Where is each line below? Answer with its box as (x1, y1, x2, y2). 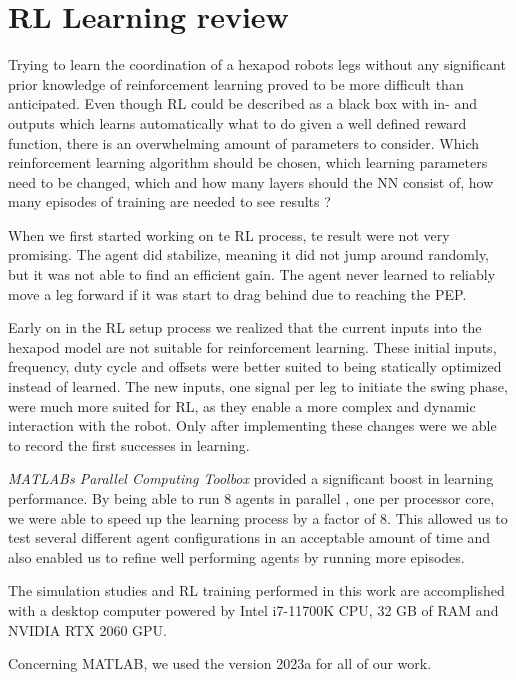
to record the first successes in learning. (8, 434, 250, 455)
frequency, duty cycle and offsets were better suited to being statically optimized (8, 356, 502, 377)
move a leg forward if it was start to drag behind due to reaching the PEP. (8, 283, 467, 304)
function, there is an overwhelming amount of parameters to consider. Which (8, 132, 479, 153)
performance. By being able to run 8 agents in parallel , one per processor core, (8, 488, 495, 508)
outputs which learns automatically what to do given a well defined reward (8, 112, 467, 133)
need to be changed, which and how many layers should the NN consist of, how (8, 171, 494, 192)
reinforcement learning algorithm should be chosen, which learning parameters (8, 152, 488, 173)
